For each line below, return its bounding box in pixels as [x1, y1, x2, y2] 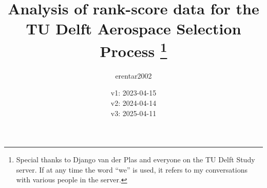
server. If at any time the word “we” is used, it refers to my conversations [16, 164, 247, 175]
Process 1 [100, 38, 167, 61]
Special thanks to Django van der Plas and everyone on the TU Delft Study [16, 154, 255, 165]
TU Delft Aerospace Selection [26, 18, 241, 39]
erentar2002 [115, 70, 152, 81]
